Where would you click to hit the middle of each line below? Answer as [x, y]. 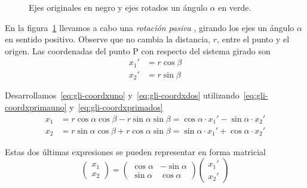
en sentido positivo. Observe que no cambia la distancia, [108, 39]
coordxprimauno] [36, 107]
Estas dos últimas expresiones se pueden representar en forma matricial [135, 151]
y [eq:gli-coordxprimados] [116, 107]
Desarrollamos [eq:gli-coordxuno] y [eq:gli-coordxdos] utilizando [122, 95]
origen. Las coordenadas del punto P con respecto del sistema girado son [138, 50]
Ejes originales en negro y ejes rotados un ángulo [118, 7]
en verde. [235, 7]
